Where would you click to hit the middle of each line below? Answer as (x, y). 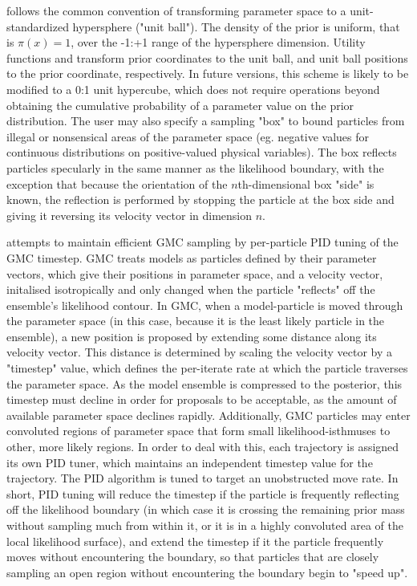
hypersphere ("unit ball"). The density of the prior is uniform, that (236, 26)
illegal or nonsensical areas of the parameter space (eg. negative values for (188, 136)
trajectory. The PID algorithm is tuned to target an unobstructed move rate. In (202, 478)
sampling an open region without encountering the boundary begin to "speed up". (207, 572)
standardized (38, 26)
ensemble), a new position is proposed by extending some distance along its (192, 336)
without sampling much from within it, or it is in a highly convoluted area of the (205, 525)
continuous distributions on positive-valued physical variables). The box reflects (202, 152)
